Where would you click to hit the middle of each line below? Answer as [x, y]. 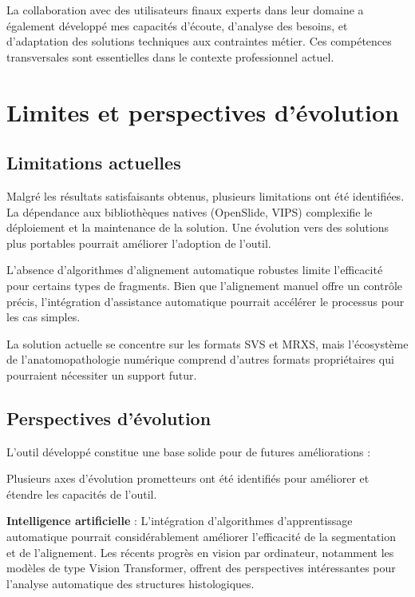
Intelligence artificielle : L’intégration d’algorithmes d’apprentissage [180, 521]
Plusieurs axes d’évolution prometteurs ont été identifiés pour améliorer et [188, 478]
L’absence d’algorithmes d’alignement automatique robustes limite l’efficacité [195, 270]
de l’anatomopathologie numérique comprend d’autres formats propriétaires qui [200, 359]
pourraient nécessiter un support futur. [102, 374]
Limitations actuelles [94, 163]
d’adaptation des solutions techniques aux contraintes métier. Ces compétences [199, 41]
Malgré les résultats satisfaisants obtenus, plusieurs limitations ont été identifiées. [206, 195]
